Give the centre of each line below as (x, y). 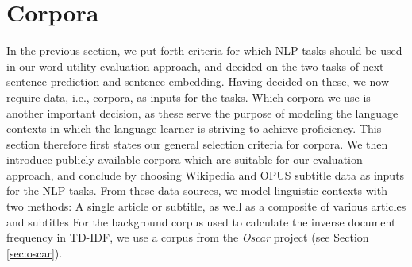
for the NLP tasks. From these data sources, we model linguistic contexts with (197, 190)
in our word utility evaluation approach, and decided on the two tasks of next (195, 66)
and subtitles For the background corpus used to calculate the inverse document (201, 221)
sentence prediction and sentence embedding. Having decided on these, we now (198, 81)
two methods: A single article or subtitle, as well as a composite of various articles (206, 206)
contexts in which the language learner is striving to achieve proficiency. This (194, 128)
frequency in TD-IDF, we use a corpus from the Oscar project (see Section (188, 237)
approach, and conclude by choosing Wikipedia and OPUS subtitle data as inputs (206, 174)
